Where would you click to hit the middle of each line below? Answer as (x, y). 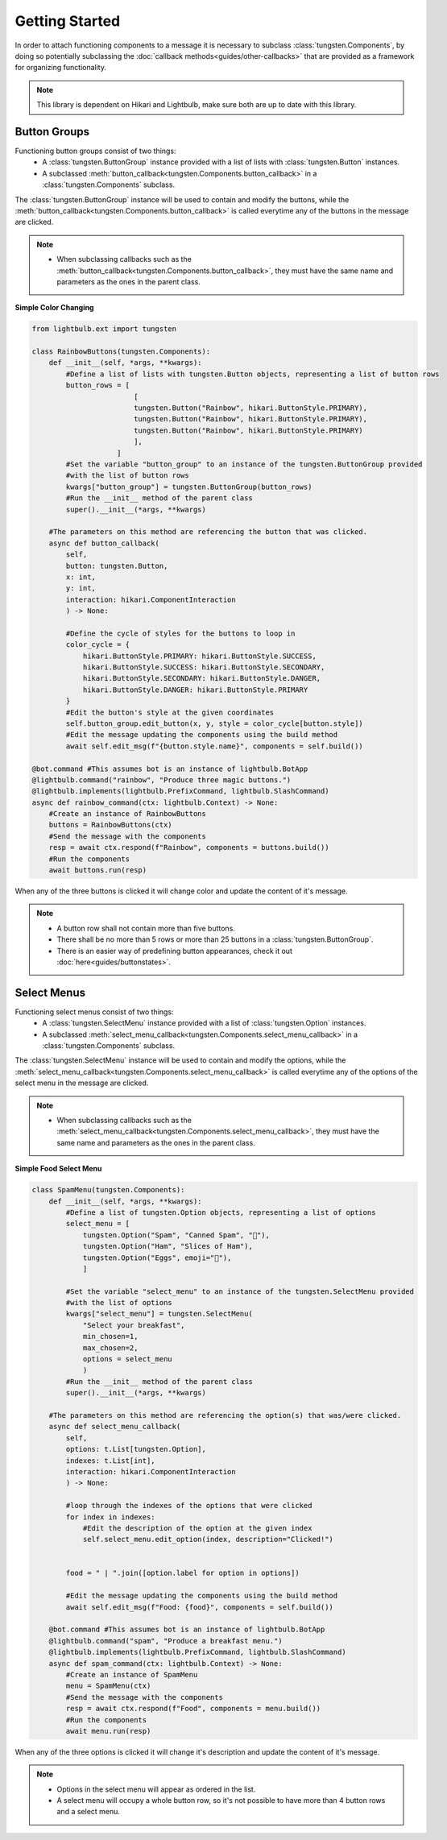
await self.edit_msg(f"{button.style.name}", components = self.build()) (215, 746)
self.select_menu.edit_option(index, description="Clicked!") (208, 1540)
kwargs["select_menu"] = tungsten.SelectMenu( (159, 1314)
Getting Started (68, 21)
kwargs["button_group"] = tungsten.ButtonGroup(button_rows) (189, 487)
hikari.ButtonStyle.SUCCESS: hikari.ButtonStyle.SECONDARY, (204, 667)
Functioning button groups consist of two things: (95, 151)
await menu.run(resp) (108, 1731)
